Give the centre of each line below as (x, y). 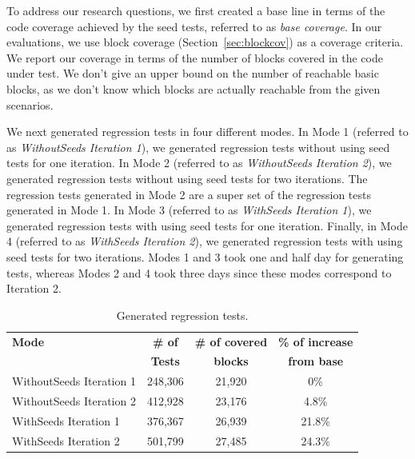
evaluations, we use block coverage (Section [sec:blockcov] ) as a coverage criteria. (205, 42)
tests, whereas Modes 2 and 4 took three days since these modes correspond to (199, 272)
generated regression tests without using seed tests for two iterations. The (187, 178)
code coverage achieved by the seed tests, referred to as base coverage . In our (194, 26)
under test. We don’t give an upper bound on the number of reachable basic (193, 73)
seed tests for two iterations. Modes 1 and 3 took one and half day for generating (205, 256)
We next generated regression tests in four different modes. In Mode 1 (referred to (207, 132)
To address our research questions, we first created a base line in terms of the (196, 10)
